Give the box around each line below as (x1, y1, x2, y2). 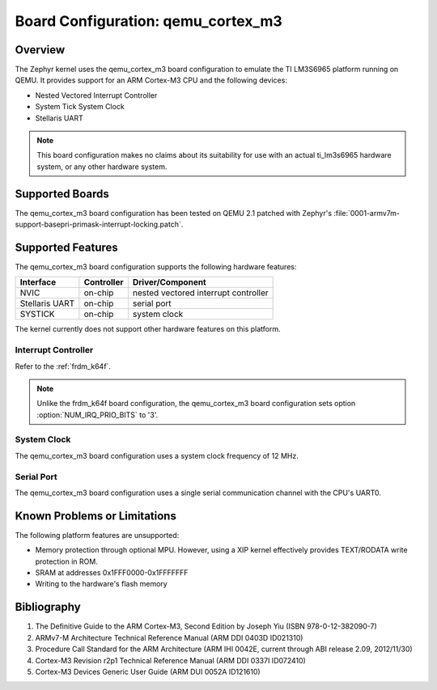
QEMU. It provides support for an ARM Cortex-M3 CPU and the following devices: (15, 75, 287, 85)
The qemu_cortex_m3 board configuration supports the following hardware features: (15, 262, 297, 271)
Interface (19, 277, 57, 288)
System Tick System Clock (35, 102, 125, 112)
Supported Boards (15, 187, 109, 201)
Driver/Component (132, 277, 206, 288)
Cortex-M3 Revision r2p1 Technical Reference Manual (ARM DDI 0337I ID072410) (35, 655, 307, 665)
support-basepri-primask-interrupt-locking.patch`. (15, 219, 184, 230)
